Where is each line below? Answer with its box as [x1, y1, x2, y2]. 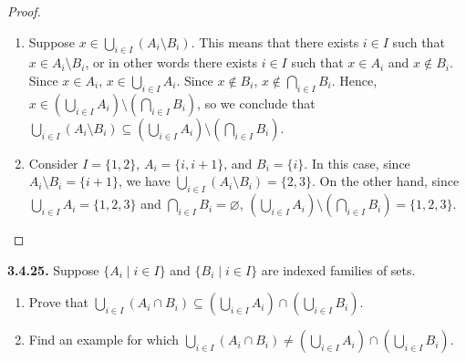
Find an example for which [28, 330, 180, 349]
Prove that [28, 293, 88, 312]
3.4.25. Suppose [7, 260, 99, 279]
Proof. [7, 2, 41, 20]
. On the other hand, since [312, 171, 460, 191]
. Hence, [331, 70, 378, 89]
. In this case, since [304, 153, 410, 172]
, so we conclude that [197, 93, 316, 112]
